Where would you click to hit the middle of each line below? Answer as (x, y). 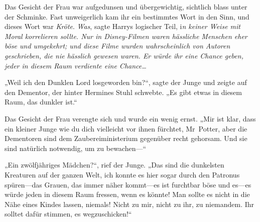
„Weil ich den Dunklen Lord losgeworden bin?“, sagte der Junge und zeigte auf (126, 82)
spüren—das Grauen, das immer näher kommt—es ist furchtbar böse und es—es (128, 184)
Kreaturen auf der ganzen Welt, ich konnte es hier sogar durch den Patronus (122, 174)
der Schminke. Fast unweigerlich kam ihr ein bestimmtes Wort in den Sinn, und (127, 16)
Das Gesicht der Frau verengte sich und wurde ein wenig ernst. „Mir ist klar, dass (130, 118)
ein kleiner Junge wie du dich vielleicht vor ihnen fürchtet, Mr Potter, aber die (126, 128)
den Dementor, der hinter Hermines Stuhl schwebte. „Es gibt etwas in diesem (123, 92)
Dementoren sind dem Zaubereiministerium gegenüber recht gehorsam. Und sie (126, 138)
